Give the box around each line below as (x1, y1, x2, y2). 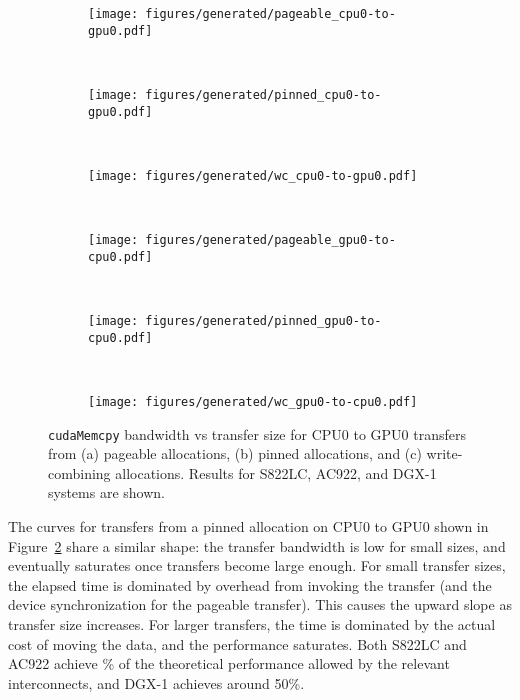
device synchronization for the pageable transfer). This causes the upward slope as (8, 594, 512, 615)
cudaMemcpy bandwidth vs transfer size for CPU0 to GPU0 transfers (48, 423, 467, 444)
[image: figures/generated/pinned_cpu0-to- (88, 87, 382, 102)
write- (426, 443, 463, 464)
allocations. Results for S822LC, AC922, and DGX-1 (115, 462, 437, 483)
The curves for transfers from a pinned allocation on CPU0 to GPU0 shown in (8, 515, 489, 536)
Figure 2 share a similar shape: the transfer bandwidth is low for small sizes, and (8, 535, 506, 556)
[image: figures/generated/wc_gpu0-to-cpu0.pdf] (88, 394, 418, 409)
